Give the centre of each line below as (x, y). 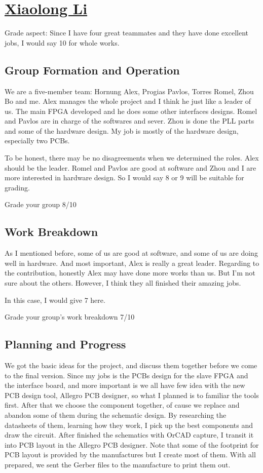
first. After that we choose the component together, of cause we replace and (122, 405)
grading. (17, 187)
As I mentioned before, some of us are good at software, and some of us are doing (131, 253)
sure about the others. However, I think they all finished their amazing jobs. (123, 283)
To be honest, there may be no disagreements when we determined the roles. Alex (132, 158)
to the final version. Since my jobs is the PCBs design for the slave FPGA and (126, 375)
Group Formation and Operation (92, 70)
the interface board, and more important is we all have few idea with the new (125, 385)
